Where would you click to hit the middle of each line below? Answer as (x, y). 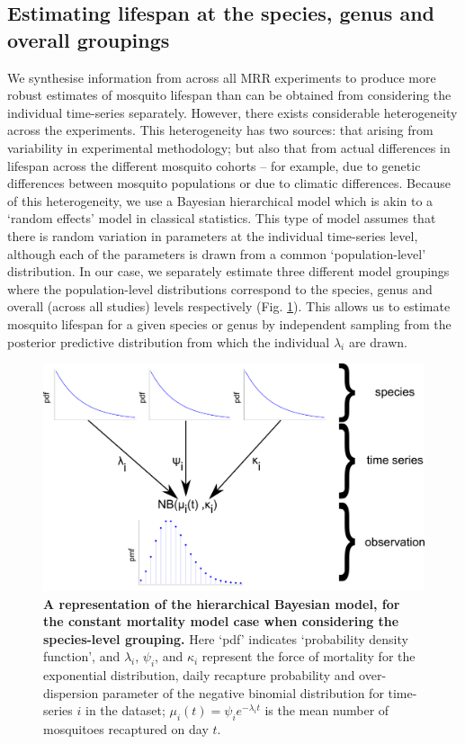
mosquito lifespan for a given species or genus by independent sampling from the (229, 323)
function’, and (82, 656)
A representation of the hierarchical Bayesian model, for (222, 603)
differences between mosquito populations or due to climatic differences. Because (229, 183)
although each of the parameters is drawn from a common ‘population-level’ (217, 253)
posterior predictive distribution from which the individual (169, 341)
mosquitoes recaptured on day (126, 729)
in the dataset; (125, 710)
